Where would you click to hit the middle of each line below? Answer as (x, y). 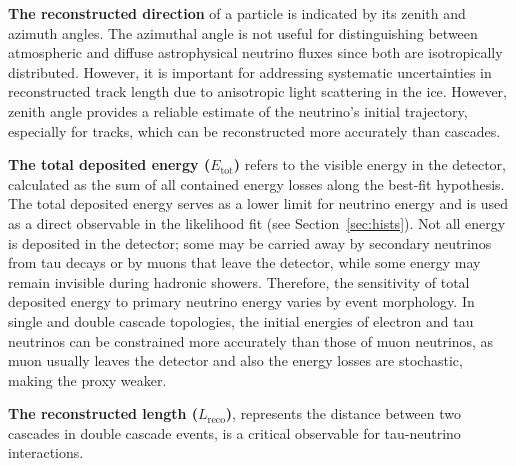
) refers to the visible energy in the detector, (369, 164)
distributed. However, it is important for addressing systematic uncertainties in (250, 71)
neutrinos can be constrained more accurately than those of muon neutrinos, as (251, 340)
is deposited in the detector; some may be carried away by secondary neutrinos (250, 242)
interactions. (46, 452)
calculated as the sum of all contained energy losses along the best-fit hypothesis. (256, 183)
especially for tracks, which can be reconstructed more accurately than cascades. (254, 130)
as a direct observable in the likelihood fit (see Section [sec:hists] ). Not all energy (257, 222)
